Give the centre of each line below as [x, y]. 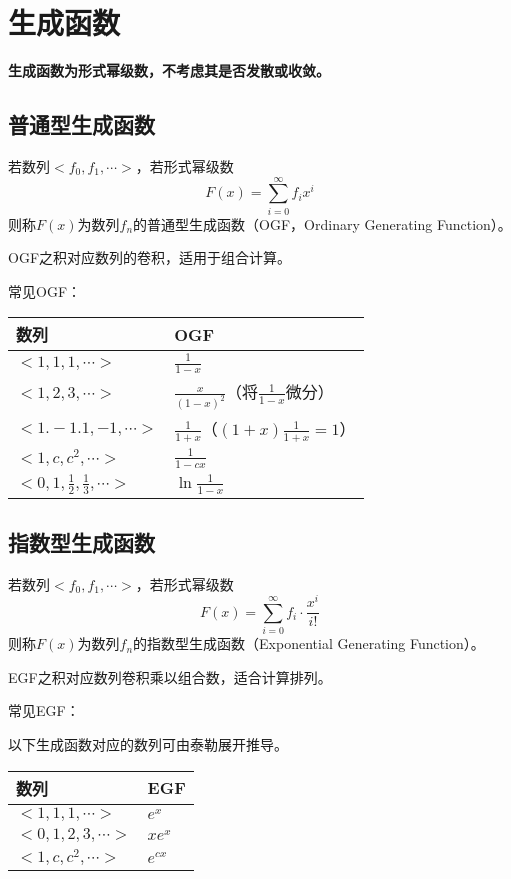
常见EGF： [44, 710]
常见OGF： [45, 290]
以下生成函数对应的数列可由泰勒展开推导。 [148, 743]
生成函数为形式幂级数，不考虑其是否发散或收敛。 [169, 70]
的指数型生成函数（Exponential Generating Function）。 [309, 643]
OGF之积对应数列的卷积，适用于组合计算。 [150, 257]
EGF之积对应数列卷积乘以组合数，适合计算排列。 [170, 676]
